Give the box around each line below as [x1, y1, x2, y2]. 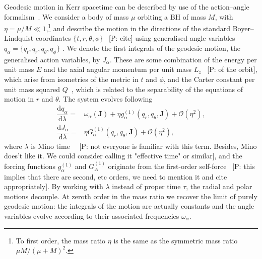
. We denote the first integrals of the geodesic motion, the [62, 43, 240, 53]
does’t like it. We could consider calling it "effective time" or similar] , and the [4, 150, 242, 161]
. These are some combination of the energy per [109, 54, 257, 64]
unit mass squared [4, 83, 60, 94]
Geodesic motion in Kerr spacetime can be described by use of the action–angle [4, 2, 249, 12]
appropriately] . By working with [4, 181, 103, 192]
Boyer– [232, 23, 254, 33]
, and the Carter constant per [163, 74, 255, 84]
